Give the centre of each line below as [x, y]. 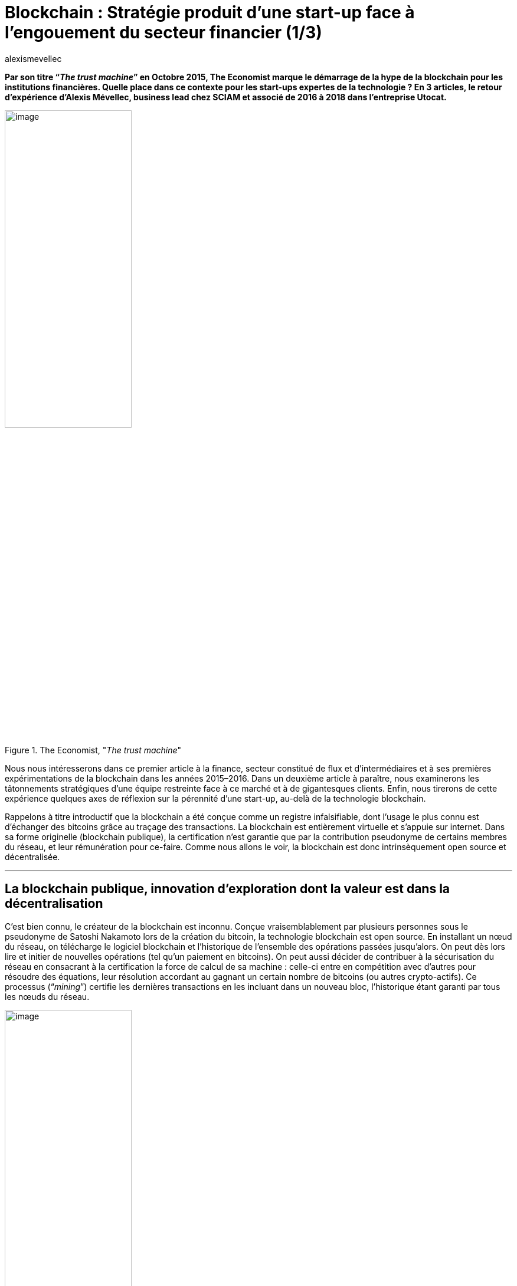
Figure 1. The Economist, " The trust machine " [93, 750]
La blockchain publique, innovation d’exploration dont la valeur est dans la [228, 889]
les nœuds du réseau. [47, 996]
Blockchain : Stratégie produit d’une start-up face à [210, 12]
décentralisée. [32, 857]
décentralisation [54, 904]
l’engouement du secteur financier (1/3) [163, 32]
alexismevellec [33, 58]
